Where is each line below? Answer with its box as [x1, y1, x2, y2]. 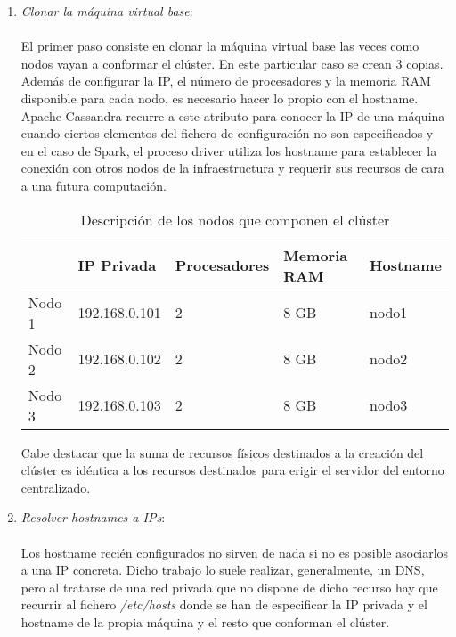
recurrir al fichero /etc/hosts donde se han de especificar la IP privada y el [20, 595, 427, 614]
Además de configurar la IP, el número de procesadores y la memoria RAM [20, 71, 431, 90]
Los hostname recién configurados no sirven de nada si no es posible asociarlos [20, 543, 449, 561]
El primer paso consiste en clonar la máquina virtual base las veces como [20, 37, 419, 55]
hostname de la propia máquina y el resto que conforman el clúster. [20, 612, 390, 631]
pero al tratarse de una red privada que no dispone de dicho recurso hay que [20, 577, 438, 596]
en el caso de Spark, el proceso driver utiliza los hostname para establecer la [20, 141, 437, 159]
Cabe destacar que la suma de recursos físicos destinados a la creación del [20, 443, 424, 461]
